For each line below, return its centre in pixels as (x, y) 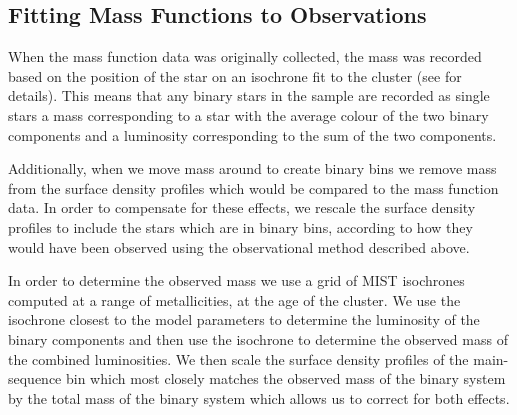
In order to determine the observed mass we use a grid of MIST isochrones (236, 280)
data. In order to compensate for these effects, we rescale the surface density (242, 207)
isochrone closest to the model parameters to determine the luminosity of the (244, 319)
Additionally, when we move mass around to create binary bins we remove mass (252, 168)
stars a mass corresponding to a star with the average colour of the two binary (248, 114)
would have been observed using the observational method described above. (239, 246)
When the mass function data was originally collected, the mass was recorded (245, 56)
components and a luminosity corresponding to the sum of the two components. (252, 134)
